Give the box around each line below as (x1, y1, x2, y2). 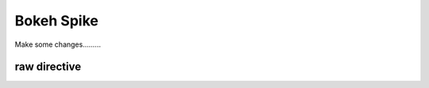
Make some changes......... (14, 40, 101, 49)
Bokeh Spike (14, 12, 99, 29)
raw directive (14, 60, 82, 74)
